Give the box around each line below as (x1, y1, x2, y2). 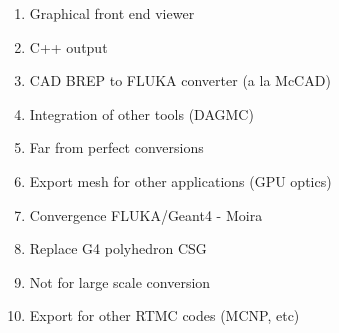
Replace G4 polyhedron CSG (29, 238, 207, 259)
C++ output (29, 36, 108, 57)
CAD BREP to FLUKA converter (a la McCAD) (29, 70, 331, 91)
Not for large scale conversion (29, 271, 211, 292)
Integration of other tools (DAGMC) (29, 103, 254, 124)
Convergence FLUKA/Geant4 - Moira (29, 204, 263, 225)
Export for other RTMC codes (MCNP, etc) (29, 305, 300, 326)
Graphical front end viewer (29, 3, 195, 23)
